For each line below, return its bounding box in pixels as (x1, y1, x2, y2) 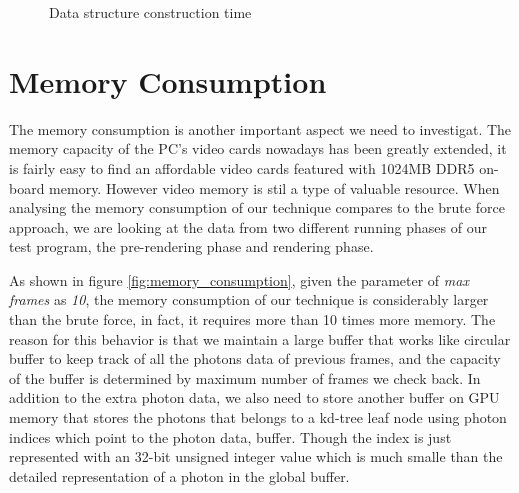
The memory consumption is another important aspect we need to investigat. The (9, 118, 512, 139)
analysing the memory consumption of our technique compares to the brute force (9, 197, 505, 218)
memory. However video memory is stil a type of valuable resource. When (49, 177, 500, 198)
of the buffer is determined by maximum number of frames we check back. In (9, 367, 481, 388)
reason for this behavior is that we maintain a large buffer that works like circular (9, 328, 511, 349)
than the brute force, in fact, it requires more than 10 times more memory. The (9, 309, 496, 330)
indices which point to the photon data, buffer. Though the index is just (9, 426, 452, 447)
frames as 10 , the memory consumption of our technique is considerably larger (9, 289, 489, 310)
